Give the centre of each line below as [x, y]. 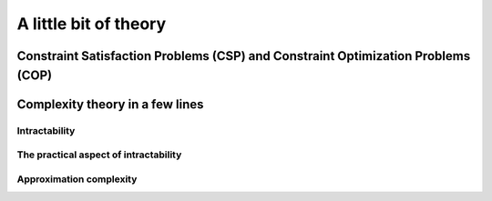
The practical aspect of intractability [99, 155]
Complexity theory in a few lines [110, 104]
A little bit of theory [92, 24]
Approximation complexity [77, 179]
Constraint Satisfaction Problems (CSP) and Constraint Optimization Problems [244, 56]
